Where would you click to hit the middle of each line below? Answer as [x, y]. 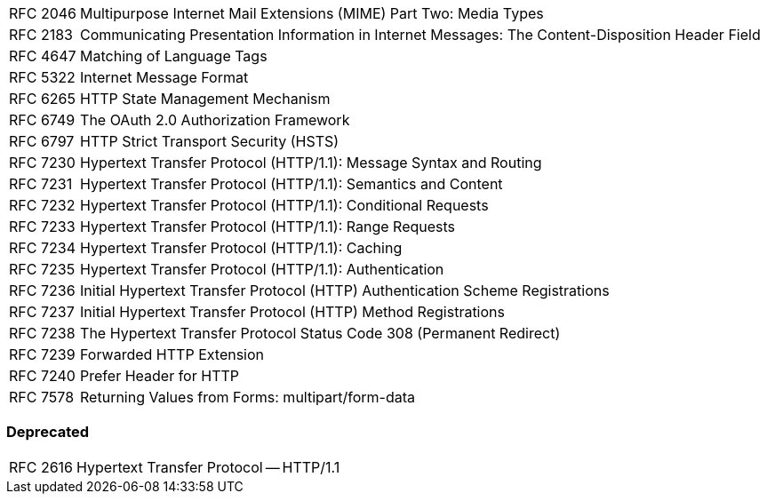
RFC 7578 [42, 397]
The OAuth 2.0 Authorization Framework [215, 120]
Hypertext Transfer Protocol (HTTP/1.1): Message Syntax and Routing [311, 163]
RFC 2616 [41, 467]
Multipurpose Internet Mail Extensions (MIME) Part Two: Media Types [312, 13]
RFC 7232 [42, 205]
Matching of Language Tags [174, 56]
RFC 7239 [42, 354]
